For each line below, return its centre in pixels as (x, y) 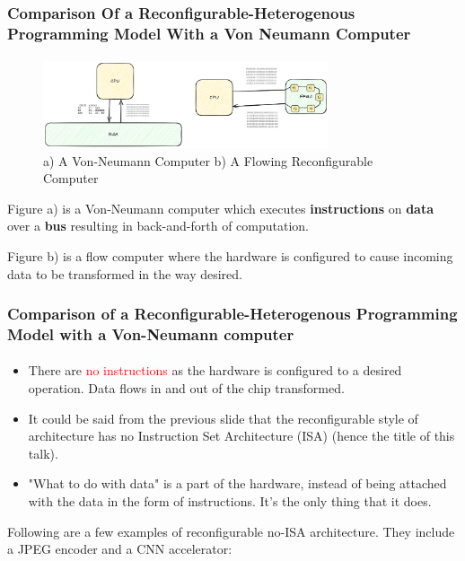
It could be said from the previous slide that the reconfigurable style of (223, 418)
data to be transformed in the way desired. (125, 273)
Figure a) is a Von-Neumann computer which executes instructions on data (220, 208)
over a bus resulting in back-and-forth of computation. (158, 226)
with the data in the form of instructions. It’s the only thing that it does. (230, 501)
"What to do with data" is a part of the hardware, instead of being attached (237, 483)
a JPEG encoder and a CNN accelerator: (120, 549)
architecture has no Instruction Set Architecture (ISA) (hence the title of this (241, 436)
